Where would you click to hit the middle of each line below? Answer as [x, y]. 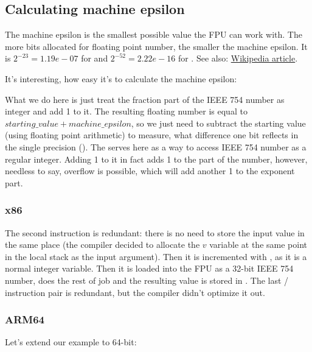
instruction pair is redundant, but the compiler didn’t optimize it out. [135, 292]
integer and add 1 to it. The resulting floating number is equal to [126, 111]
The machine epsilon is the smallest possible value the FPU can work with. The [154, 34]
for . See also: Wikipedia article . [238, 58]
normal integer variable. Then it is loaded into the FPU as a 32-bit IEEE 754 [149, 268]
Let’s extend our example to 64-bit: [71, 342]
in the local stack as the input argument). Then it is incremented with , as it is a [156, 256]
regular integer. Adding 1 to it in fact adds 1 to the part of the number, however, [156, 159]
